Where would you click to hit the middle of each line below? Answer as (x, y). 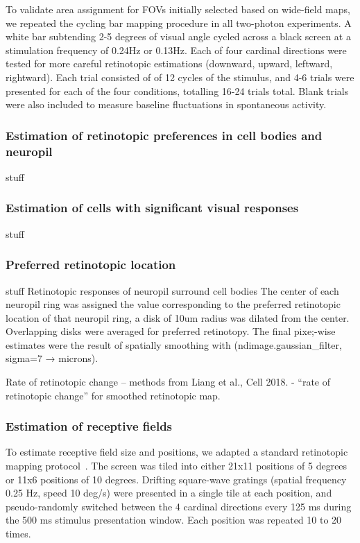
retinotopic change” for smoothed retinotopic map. (113, 395)
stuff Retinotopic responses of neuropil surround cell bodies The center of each (172, 290)
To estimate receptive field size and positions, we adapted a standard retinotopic (177, 452)
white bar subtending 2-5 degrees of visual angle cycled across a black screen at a (178, 36)
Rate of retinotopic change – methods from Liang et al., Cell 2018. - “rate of (168, 382)
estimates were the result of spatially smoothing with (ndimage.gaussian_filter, (174, 344)
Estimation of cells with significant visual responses (152, 208)
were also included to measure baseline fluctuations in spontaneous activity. (166, 104)
